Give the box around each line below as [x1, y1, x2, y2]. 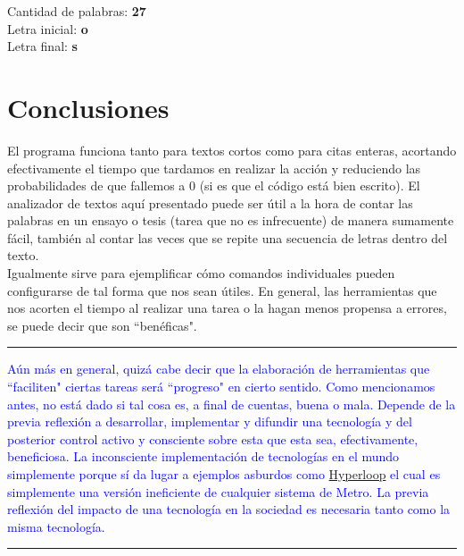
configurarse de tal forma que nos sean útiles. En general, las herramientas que [7, 281, 437, 299]
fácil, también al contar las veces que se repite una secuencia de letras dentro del [7, 228, 448, 247]
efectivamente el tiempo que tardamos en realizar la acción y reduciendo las [7, 158, 421, 177]
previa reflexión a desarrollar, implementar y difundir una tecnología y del [7, 412, 412, 431]
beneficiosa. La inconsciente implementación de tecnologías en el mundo [7, 447, 400, 466]
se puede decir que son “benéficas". [7, 316, 197, 334]
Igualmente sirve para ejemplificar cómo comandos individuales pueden [7, 264, 395, 282]
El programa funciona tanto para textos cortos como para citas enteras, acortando [7, 140, 457, 159]
